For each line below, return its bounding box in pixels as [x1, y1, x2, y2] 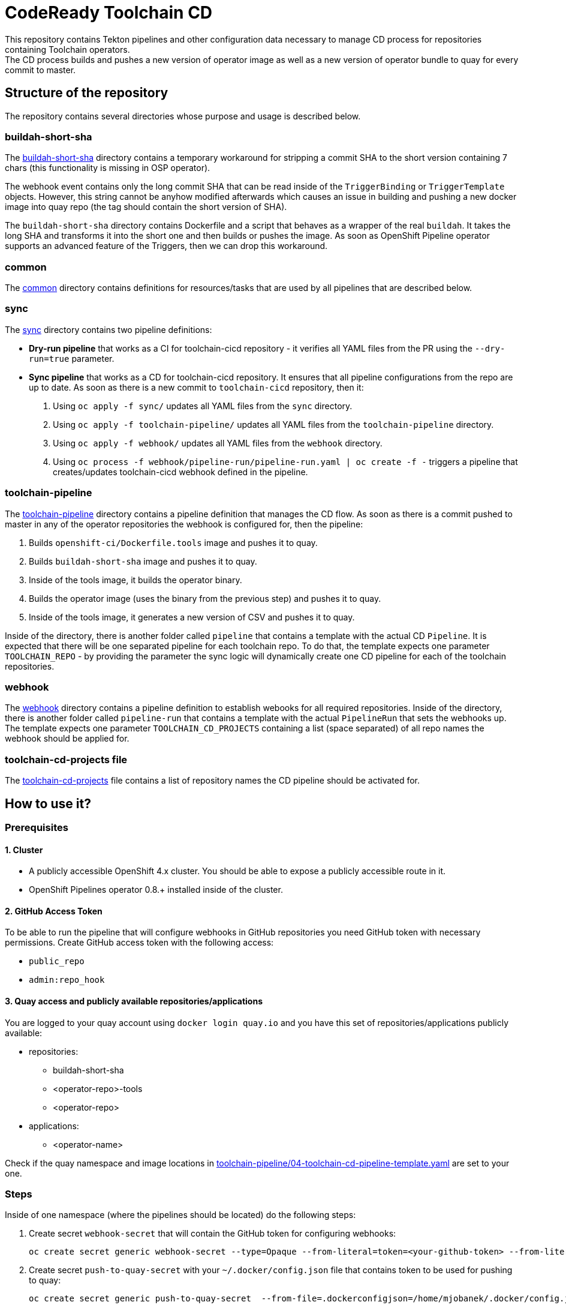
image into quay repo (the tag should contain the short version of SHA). [5, 202, 287, 212]
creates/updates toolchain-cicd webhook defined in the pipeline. [53, 466, 308, 477]
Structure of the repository [5, 85, 168, 101]
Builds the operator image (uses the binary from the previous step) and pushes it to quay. [29, 593, 381, 604]
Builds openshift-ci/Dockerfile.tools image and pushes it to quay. [29, 537, 318, 548]
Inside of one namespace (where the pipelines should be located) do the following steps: [5, 1210, 356, 1220]
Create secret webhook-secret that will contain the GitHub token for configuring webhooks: [29, 1228, 396, 1239]
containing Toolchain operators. [5, 44, 130, 55]
